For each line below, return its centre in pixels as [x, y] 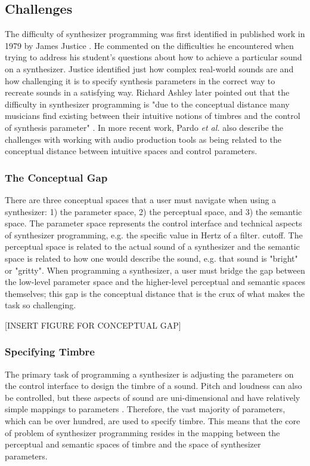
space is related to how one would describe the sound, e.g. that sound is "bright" [151, 258]
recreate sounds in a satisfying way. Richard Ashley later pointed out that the [147, 92]
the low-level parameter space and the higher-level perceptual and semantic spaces [155, 282]
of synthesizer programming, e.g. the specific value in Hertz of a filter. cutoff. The [154, 234]
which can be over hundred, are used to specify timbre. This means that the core [153, 421]
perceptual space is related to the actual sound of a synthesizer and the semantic [152, 246]
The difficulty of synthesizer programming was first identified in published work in [155, 34]
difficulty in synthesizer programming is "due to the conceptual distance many [147, 104]
